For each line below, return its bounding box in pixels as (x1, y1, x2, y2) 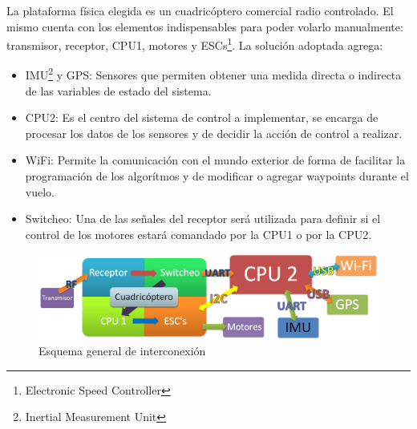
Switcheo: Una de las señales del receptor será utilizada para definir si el (25, 210, 381, 227)
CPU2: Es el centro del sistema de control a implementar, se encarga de (25, 109, 379, 126)
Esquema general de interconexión (38, 342, 206, 359)
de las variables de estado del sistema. (25, 82, 212, 99)
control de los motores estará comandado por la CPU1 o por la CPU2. (25, 225, 372, 242)
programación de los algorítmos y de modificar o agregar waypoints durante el (25, 168, 409, 184)
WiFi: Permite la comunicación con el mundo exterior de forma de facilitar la (25, 152, 406, 168)
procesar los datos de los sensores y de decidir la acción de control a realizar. (25, 124, 403, 141)
